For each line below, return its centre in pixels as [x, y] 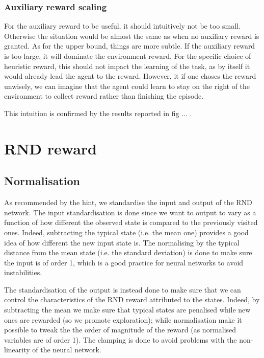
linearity [17, 350]
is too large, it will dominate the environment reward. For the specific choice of [128, 56]
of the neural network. [67, 350]
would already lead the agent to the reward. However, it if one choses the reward [130, 76]
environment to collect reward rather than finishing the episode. [104, 96]
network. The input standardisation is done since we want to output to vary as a [130, 212]
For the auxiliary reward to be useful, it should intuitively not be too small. [122, 26]
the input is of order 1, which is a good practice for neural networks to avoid [124, 262]
